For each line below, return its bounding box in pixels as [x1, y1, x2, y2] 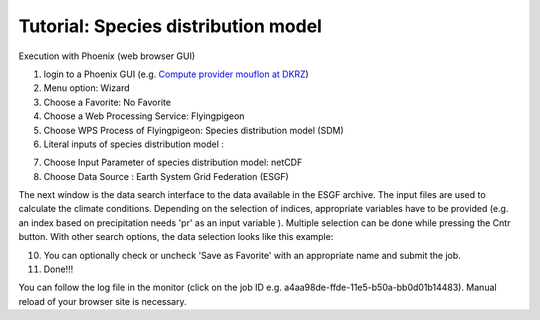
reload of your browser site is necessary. [18, 295, 187, 307]
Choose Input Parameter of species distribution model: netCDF [43, 156, 303, 169]
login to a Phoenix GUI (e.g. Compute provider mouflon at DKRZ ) [43, 68, 309, 80]
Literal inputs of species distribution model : [43, 138, 225, 150]
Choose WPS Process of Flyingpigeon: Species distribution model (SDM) [43, 124, 344, 136]
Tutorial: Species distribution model [18, 15, 322, 37]
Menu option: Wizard [43, 82, 130, 94]
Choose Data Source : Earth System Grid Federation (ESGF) [43, 170, 289, 182]
